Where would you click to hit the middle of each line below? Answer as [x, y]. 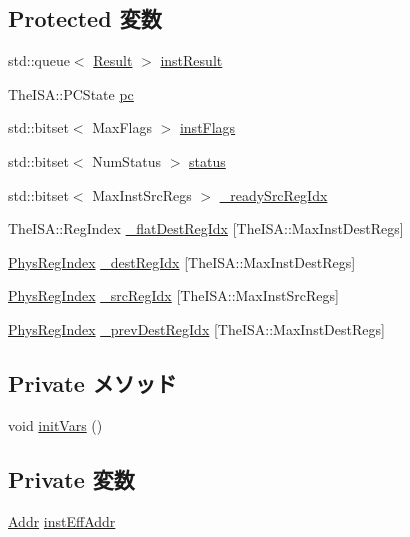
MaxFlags [122, 127]
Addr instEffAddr [62, 520]
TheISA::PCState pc [71, 93]
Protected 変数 [85, 18]
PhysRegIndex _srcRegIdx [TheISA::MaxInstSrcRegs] [173, 295]
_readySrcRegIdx [273, 194]
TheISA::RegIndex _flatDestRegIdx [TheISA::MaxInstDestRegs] [206, 228]
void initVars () [55, 424]
